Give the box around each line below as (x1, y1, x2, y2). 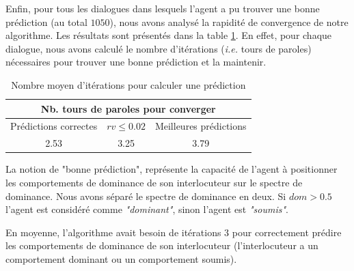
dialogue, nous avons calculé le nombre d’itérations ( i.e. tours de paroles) (5, 41, 312, 55)
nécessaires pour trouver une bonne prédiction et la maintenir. (5, 55, 267, 69)
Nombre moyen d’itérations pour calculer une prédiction (11, 77, 246, 91)
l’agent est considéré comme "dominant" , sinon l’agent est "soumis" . (5, 202, 288, 216)
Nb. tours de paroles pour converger (40, 101, 216, 115)
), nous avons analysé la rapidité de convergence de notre (109, 14, 349, 29)
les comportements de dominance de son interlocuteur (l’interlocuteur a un (5, 238, 318, 253)
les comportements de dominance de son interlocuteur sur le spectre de (5, 175, 303, 189)
